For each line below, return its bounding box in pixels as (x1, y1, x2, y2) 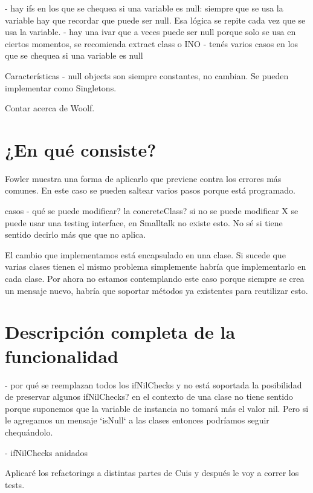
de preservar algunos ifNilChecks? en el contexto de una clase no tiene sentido (5, 390, 293, 403)
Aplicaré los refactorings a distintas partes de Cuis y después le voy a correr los (5, 466, 299, 479)
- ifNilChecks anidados (5, 446, 88, 459)
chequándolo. (5, 425, 53, 438)
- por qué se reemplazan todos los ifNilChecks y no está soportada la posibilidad (5, 378, 302, 391)
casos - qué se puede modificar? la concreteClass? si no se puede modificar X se (5, 204, 298, 217)
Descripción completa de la (5, 319, 236, 344)
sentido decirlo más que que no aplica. (5, 228, 146, 241)
